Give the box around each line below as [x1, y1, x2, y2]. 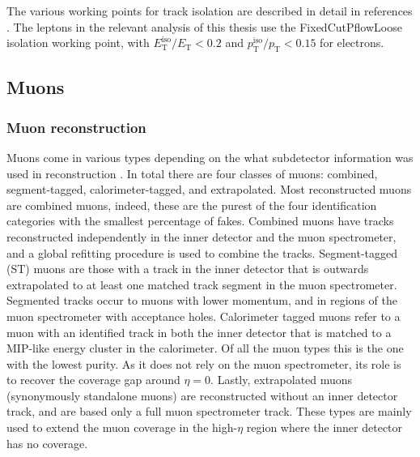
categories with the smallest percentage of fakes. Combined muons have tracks [6, 212, 394, 229]
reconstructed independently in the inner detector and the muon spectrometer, [6, 228, 397, 245]
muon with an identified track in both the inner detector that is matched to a [6, 323, 392, 340]
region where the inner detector [246, 419, 403, 436]
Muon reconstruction [6, 117, 146, 137]
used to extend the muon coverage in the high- [6, 419, 238, 436]
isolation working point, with [6, 34, 150, 51]
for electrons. [320, 34, 384, 51]
